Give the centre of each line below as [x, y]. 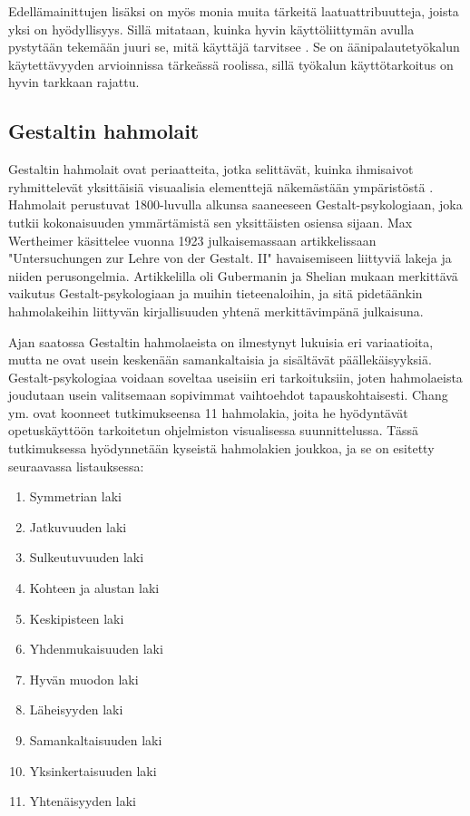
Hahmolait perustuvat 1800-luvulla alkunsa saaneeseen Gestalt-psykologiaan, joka [235, 204]
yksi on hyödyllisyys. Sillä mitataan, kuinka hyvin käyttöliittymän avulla [211, 29]
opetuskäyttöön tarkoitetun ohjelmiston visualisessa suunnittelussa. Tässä [214, 430]
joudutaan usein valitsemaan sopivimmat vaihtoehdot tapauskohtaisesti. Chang [228, 395]
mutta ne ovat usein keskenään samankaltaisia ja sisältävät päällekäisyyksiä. [220, 359]
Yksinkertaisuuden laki [93, 770]
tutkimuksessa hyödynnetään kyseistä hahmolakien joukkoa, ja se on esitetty [221, 448]
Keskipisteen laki [77, 618]
